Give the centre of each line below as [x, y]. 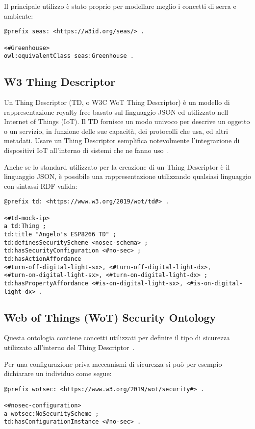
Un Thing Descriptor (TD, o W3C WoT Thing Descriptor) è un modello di [117, 102]
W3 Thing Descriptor [60, 82]
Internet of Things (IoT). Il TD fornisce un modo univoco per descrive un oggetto [127, 121]
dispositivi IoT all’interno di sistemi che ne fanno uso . [87, 150]
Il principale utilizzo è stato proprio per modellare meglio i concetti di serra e [120, 6]
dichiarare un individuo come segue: [58, 373]
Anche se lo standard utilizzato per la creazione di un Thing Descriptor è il [117, 166]
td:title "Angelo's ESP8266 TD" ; [60, 234]
